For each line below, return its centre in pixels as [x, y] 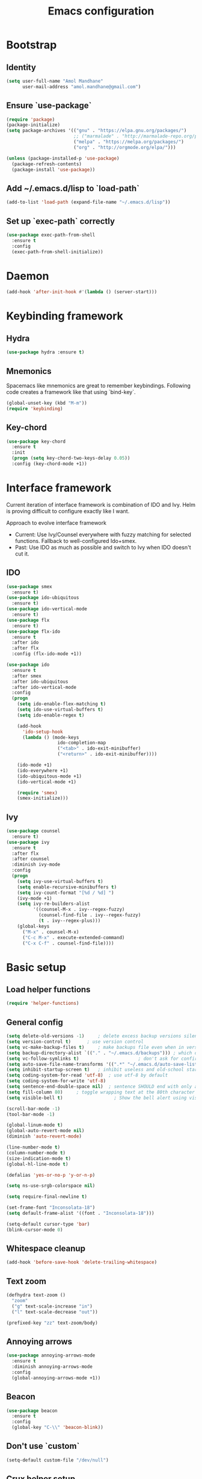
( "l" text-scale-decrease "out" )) [55, 1312]
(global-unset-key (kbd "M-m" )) [47, 403]
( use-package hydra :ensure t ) [45, 352]
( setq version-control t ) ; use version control [75, 1042]
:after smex [27, 676]
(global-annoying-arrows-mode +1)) [56, 1378]
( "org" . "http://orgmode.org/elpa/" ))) [124, 147]
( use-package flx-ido [33, 632]
